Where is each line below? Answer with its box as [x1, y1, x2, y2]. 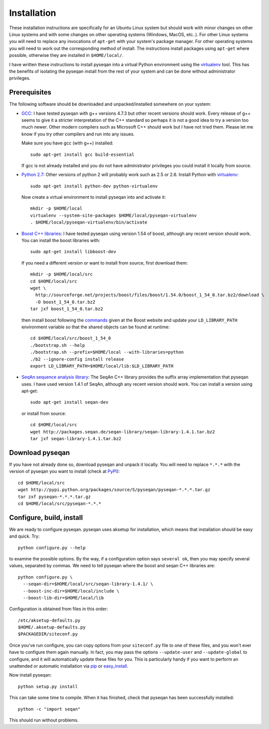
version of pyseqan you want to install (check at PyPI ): [9, 468, 120, 474]
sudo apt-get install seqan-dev [30, 400, 109, 405]
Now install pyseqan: [9, 672, 52, 678]
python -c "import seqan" [18, 706, 81, 712]
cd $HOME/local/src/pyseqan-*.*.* [18, 501, 101, 506]
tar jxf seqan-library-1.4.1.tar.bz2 [30, 436, 122, 442]
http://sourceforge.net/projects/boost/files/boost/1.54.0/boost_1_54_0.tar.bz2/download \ [35, 292, 265, 298]
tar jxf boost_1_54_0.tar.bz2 [30, 306, 104, 312]
